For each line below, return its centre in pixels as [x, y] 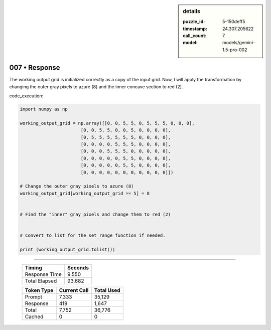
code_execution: [26, 96]
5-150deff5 [234, 22]
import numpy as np [44, 109]
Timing [33, 267]
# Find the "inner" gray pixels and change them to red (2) [95, 214]
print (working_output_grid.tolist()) [67, 249]
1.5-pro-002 [235, 50]
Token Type [39, 290]
